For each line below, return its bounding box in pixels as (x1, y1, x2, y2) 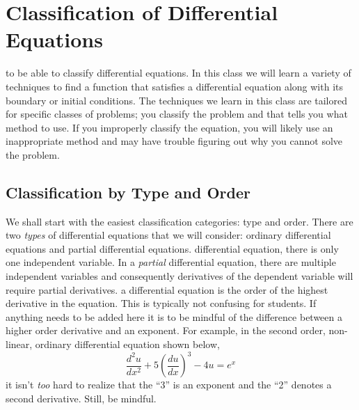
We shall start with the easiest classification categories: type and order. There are (6, 214, 353, 228)
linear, (6, 337, 33, 352)
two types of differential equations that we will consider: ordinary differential (6, 228, 331, 242)
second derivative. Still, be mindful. (6, 391, 157, 405)
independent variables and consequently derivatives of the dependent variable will (6, 269, 353, 283)
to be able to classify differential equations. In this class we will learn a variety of (6, 65, 351, 80)
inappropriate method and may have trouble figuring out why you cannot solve (6, 134, 343, 148)
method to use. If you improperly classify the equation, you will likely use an (6, 120, 333, 134)
